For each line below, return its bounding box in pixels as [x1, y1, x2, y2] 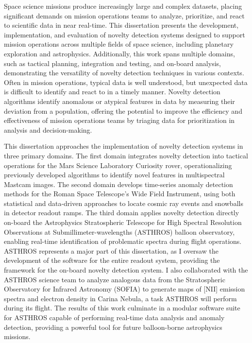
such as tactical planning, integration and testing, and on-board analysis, [4, 58, 221, 68]
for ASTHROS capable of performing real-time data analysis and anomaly [4, 312, 225, 322]
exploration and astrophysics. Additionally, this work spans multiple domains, [4, 48, 235, 58]
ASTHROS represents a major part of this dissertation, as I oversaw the [4, 245, 218, 256]
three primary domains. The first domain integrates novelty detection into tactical [4, 150, 248, 160]
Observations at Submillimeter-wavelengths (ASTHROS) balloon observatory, [4, 226, 235, 237]
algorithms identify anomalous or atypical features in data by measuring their [4, 96, 235, 106]
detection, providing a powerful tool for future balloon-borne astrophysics [4, 322, 222, 332]
